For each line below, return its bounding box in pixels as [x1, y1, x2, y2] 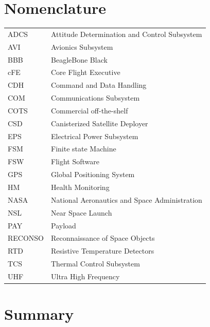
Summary [4, 303, 74, 324]
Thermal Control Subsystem [51, 258, 140, 269]
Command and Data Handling [51, 80, 147, 90]
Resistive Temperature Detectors [51, 245, 154, 256]
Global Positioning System [51, 169, 135, 180]
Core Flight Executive [51, 67, 120, 78]
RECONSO [8, 233, 44, 243]
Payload [51, 220, 76, 230]
